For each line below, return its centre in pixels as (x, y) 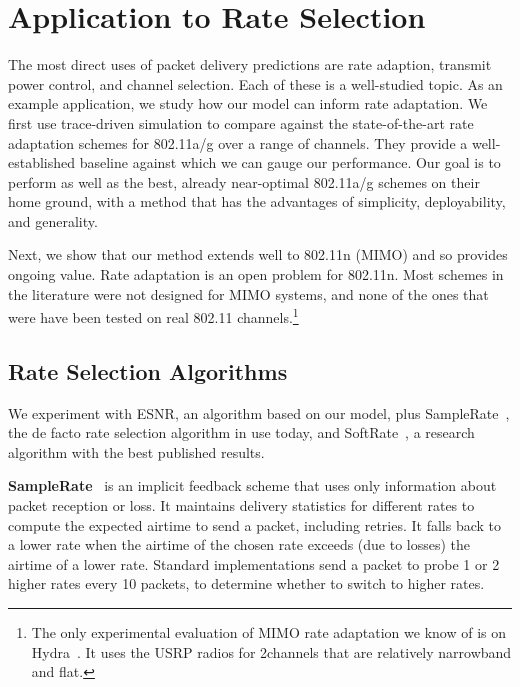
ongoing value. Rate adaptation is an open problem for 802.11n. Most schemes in (256, 274)
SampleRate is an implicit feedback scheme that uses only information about (252, 485)
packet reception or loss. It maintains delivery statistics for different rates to (241, 505)
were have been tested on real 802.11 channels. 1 (153, 315)
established (42, 162)
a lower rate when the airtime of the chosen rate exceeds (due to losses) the (239, 544)
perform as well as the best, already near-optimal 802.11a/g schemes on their (244, 181)
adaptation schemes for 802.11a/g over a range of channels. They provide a (238, 142)
